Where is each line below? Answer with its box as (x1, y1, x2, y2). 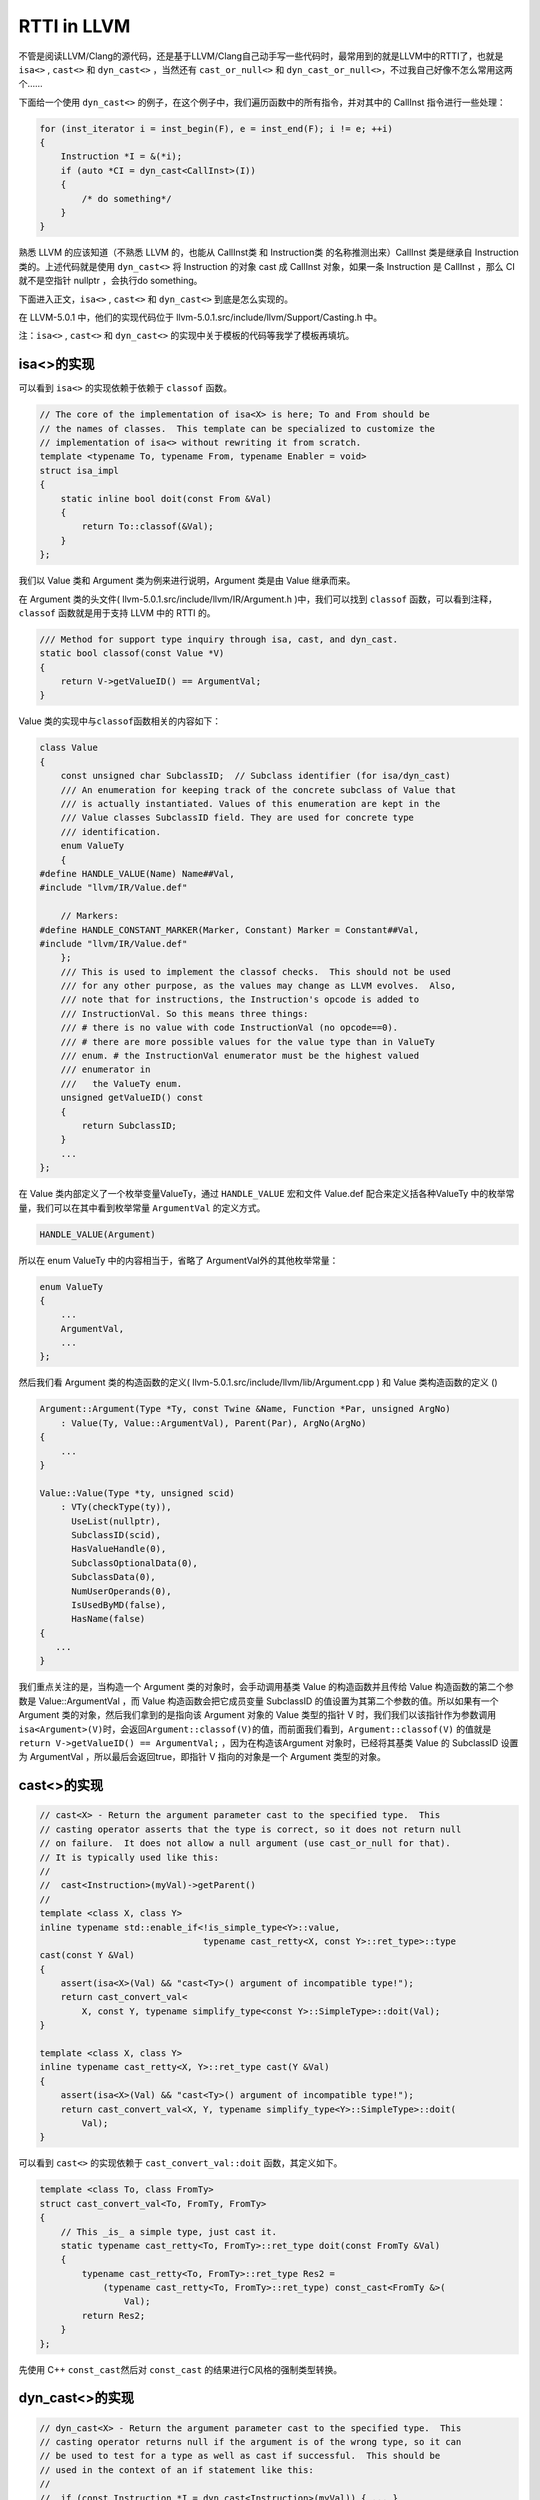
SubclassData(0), (71, 1571, 157, 1583)
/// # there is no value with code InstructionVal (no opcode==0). (60, 1022, 399, 1034)
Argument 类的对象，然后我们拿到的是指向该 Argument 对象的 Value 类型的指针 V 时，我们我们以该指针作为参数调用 (18, 1709, 497, 1721)
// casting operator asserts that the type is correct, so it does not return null (39, 1823, 462, 1835)
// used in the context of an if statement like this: (39, 2464, 314, 2475)
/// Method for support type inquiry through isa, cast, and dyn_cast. (39, 633, 399, 645)
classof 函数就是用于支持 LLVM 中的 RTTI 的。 (18, 606, 216, 619)
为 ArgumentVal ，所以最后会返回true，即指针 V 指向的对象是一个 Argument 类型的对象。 (18, 1751, 387, 1763)
